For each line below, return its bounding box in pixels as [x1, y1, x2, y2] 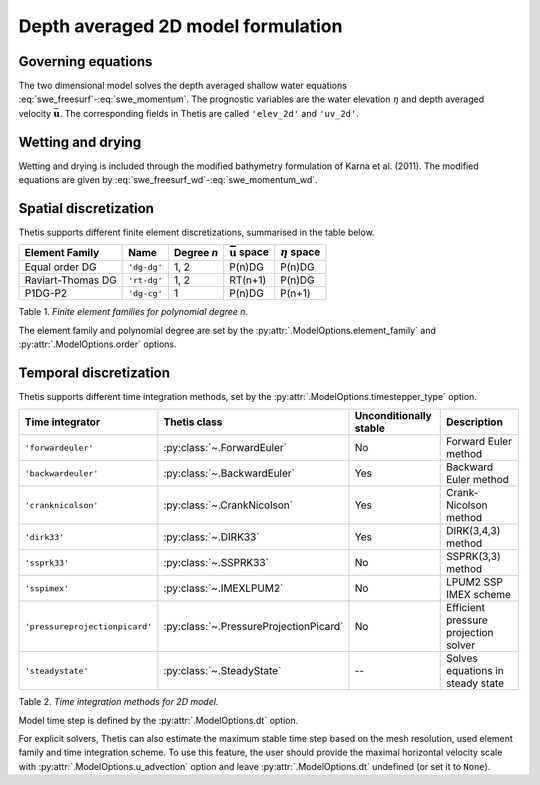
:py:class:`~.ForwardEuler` [163, 441, 287, 455]
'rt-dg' [128, 275, 164, 285]
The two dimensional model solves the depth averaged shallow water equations [18, 80, 347, 92]
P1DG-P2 [24, 286, 68, 300]
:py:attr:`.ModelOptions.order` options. [18, 338, 177, 350]
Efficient [445, 601, 485, 615]
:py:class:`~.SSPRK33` [163, 556, 269, 570]
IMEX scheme [445, 588, 512, 602]
